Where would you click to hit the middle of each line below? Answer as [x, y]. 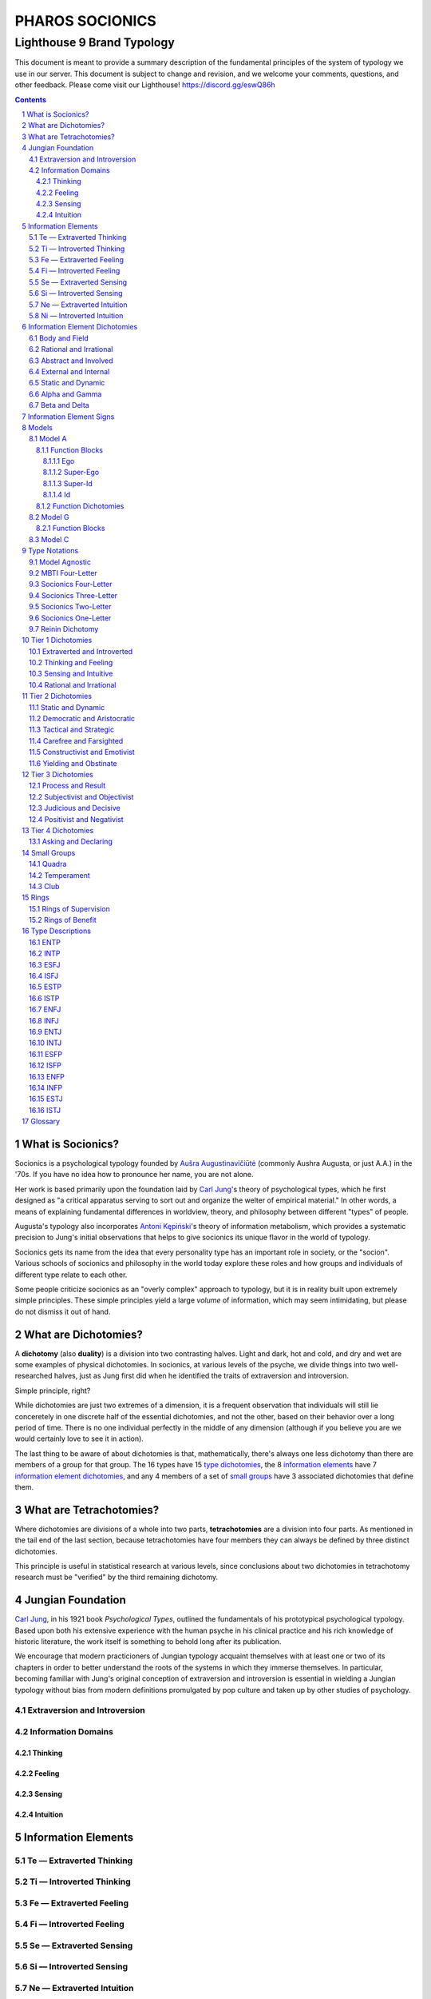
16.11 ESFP [46, 1054]
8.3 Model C [49, 539]
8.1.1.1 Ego [59, 461]
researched [34, 1376]
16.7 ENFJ [45, 1009]
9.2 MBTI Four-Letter [63, 573]
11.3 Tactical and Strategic [72, 730]
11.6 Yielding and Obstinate [73, 763]
